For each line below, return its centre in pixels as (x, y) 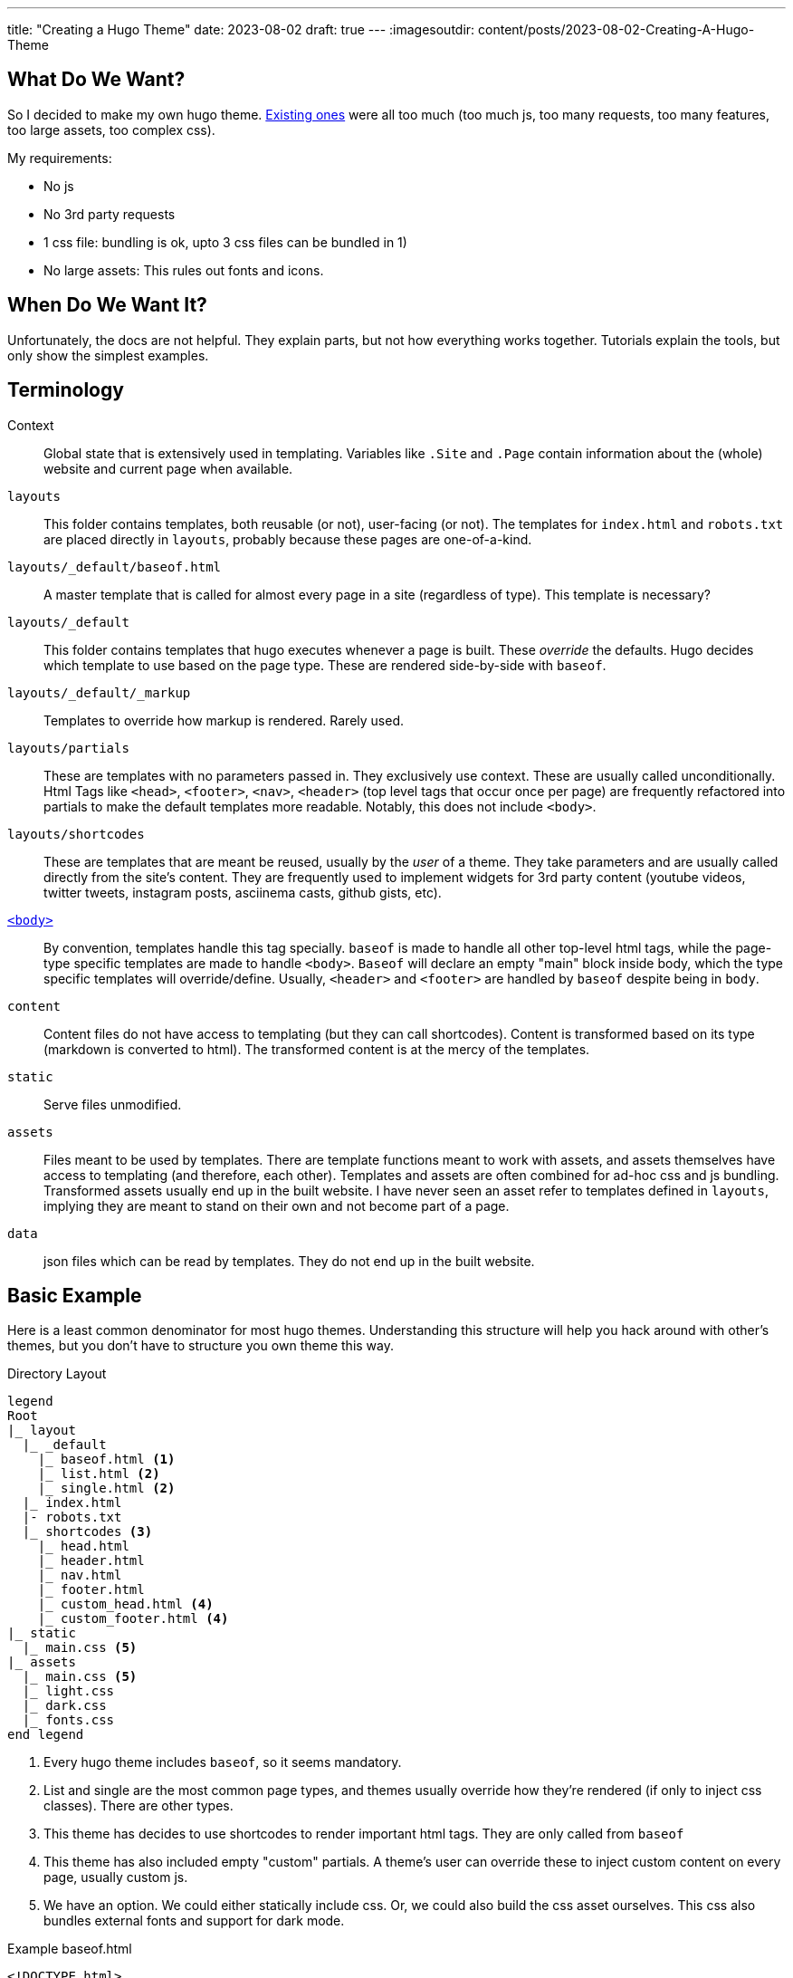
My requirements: (60, 158)
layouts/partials (68, 748)
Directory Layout (57, 1374)
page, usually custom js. (116, 1877)
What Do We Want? (96, 80)
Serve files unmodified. (113, 1104)
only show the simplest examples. (108, 355)
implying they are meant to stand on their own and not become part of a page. (277, 1205)
